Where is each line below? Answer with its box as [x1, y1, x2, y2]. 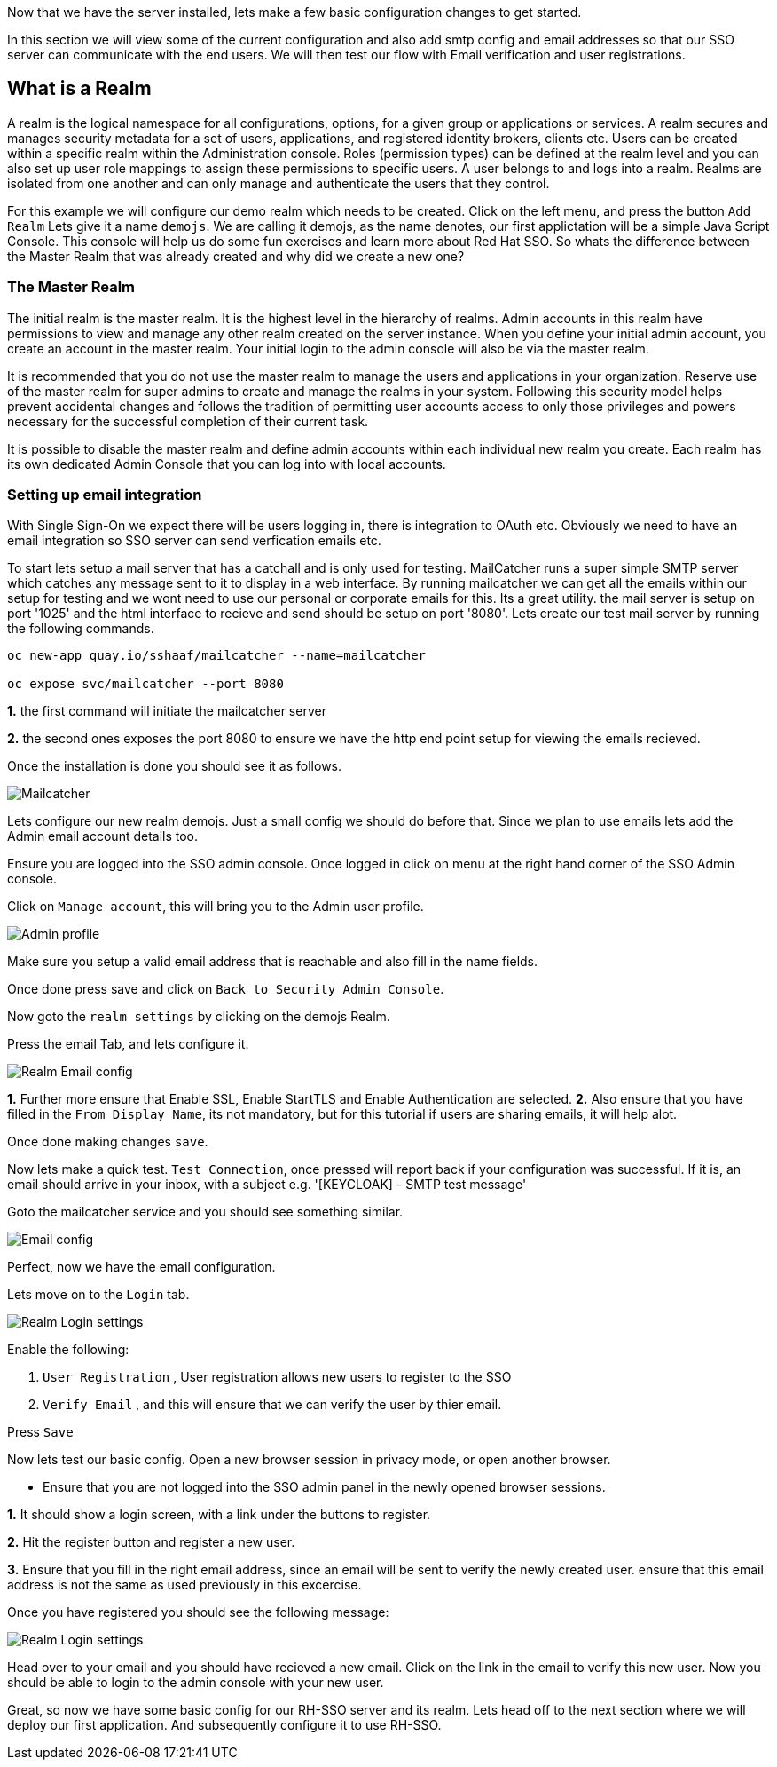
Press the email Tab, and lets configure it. [7, 1036, 249, 1052]
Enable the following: [7, 1342, 129, 1358]
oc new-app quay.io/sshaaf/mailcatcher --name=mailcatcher [7, 648, 427, 663]
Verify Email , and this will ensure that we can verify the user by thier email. [43, 1397, 502, 1413]
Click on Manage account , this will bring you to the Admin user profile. [7, 899, 424, 915]
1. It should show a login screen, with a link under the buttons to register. [7, 1507, 431, 1523]
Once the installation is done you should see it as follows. [7, 758, 342, 774]
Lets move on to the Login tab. [7, 1287, 190, 1303]
